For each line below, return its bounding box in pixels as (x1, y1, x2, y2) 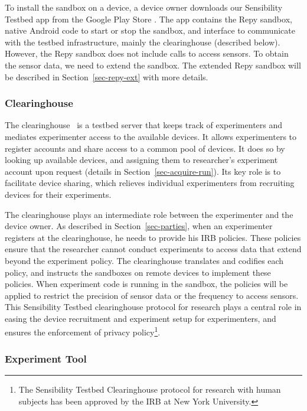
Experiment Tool (5, 351, 87, 366)
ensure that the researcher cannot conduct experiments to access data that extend (5, 243, 302, 255)
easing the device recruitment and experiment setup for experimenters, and (5, 312, 276, 324)
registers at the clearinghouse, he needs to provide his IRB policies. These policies (5, 231, 301, 243)
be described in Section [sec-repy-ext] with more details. (5, 70, 208, 83)
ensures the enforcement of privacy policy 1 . (5, 324, 161, 338)
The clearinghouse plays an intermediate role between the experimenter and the (5, 208, 293, 220)
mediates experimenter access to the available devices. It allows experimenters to (5, 130, 297, 142)
